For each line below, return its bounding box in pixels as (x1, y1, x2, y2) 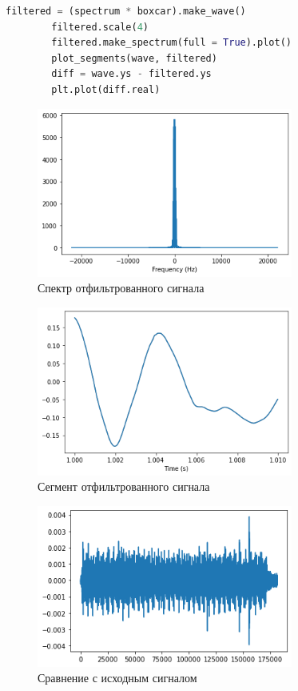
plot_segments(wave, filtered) (51, 52, 217, 64)
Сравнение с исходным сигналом (38, 669, 197, 686)
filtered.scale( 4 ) (51, 21, 149, 33)
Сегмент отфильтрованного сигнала (38, 478, 210, 495)
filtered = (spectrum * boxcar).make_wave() (6, 6, 246, 17)
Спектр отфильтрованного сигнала (38, 279, 205, 296)
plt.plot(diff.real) (51, 83, 161, 95)
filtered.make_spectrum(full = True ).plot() (51, 37, 292, 49)
